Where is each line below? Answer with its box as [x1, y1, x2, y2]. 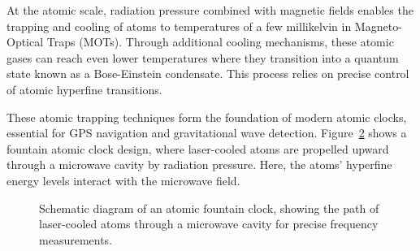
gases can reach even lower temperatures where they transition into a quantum [6, 49, 399, 66]
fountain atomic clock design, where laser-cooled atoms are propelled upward [6, 140, 389, 157]
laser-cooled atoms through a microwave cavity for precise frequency [39, 215, 379, 232]
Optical [6, 33, 44, 50]
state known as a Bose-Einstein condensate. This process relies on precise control [6, 65, 409, 82]
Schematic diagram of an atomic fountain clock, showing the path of [39, 199, 379, 216]
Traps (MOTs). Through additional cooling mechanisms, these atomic [46, 33, 394, 50]
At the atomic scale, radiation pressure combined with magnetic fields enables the [6, 2, 414, 18]
